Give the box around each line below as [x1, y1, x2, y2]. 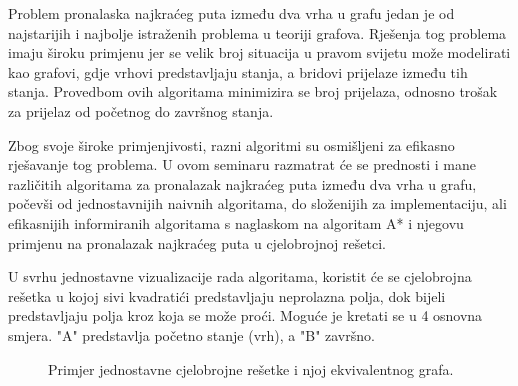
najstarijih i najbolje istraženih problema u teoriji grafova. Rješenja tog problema [8, 22, 507, 43]
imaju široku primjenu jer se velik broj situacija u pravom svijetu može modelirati [8, 42, 511, 63]
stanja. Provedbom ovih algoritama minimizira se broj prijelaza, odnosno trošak [8, 81, 498, 102]
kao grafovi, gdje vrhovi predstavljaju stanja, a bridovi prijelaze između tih [8, 61, 468, 82]
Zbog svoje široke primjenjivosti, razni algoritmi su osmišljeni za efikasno [8, 134, 455, 155]
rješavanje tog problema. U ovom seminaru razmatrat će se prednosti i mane [8, 154, 476, 175]
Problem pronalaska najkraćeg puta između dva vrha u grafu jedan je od [8, 3, 455, 23]
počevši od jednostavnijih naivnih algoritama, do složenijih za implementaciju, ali [8, 193, 507, 214]
